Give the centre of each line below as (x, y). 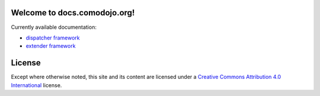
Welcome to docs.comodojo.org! (73, 13)
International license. (36, 85)
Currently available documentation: (54, 27)
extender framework (51, 46)
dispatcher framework (53, 38)
